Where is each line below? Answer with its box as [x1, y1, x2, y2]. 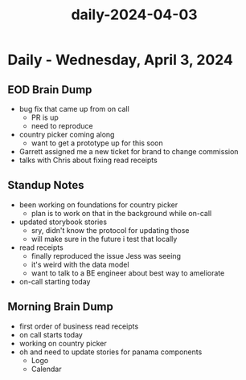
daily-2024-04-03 [71, 6, 198, 24]
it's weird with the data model [31, 259, 129, 269]
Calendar [31, 364, 62, 374]
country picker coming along [18, 130, 115, 139]
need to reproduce [31, 121, 93, 130]
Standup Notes [7, 178, 84, 192]
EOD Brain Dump [7, 83, 92, 96]
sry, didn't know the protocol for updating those [31, 225, 190, 235]
